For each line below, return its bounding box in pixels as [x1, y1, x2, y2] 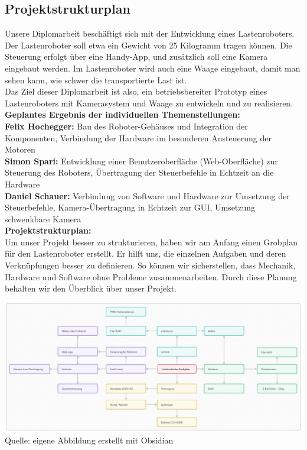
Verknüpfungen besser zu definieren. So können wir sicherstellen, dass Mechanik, [5, 259, 296, 271]
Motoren [5, 143, 35, 156]
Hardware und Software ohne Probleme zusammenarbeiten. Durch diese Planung [5, 270, 297, 283]
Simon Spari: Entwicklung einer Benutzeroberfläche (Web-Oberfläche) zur [5, 154, 278, 167]
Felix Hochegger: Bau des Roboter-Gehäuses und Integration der [5, 119, 248, 132]
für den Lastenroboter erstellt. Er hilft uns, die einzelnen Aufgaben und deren [5, 247, 286, 260]
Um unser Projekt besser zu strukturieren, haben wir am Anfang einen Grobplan [5, 235, 298, 248]
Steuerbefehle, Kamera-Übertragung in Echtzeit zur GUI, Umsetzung [5, 201, 256, 213]
